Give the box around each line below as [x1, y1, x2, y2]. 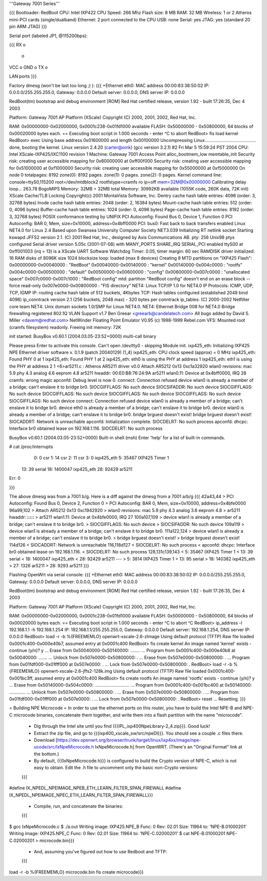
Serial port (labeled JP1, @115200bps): [9, 33, 88, 39]
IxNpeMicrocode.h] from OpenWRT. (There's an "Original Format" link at [94, 744, 242, 750]
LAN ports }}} [9, 73, 37, 79]
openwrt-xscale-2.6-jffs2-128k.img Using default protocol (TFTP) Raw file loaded [40, 668, 207, 674]
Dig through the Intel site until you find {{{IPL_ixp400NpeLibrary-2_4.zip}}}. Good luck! [34, 723, 210, 729]
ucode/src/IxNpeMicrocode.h [34, 744, 94, 750]
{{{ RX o [9, 42, 26, 47]
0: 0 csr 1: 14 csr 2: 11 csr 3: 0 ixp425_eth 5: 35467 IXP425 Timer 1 [34, 455, 169, 461]
